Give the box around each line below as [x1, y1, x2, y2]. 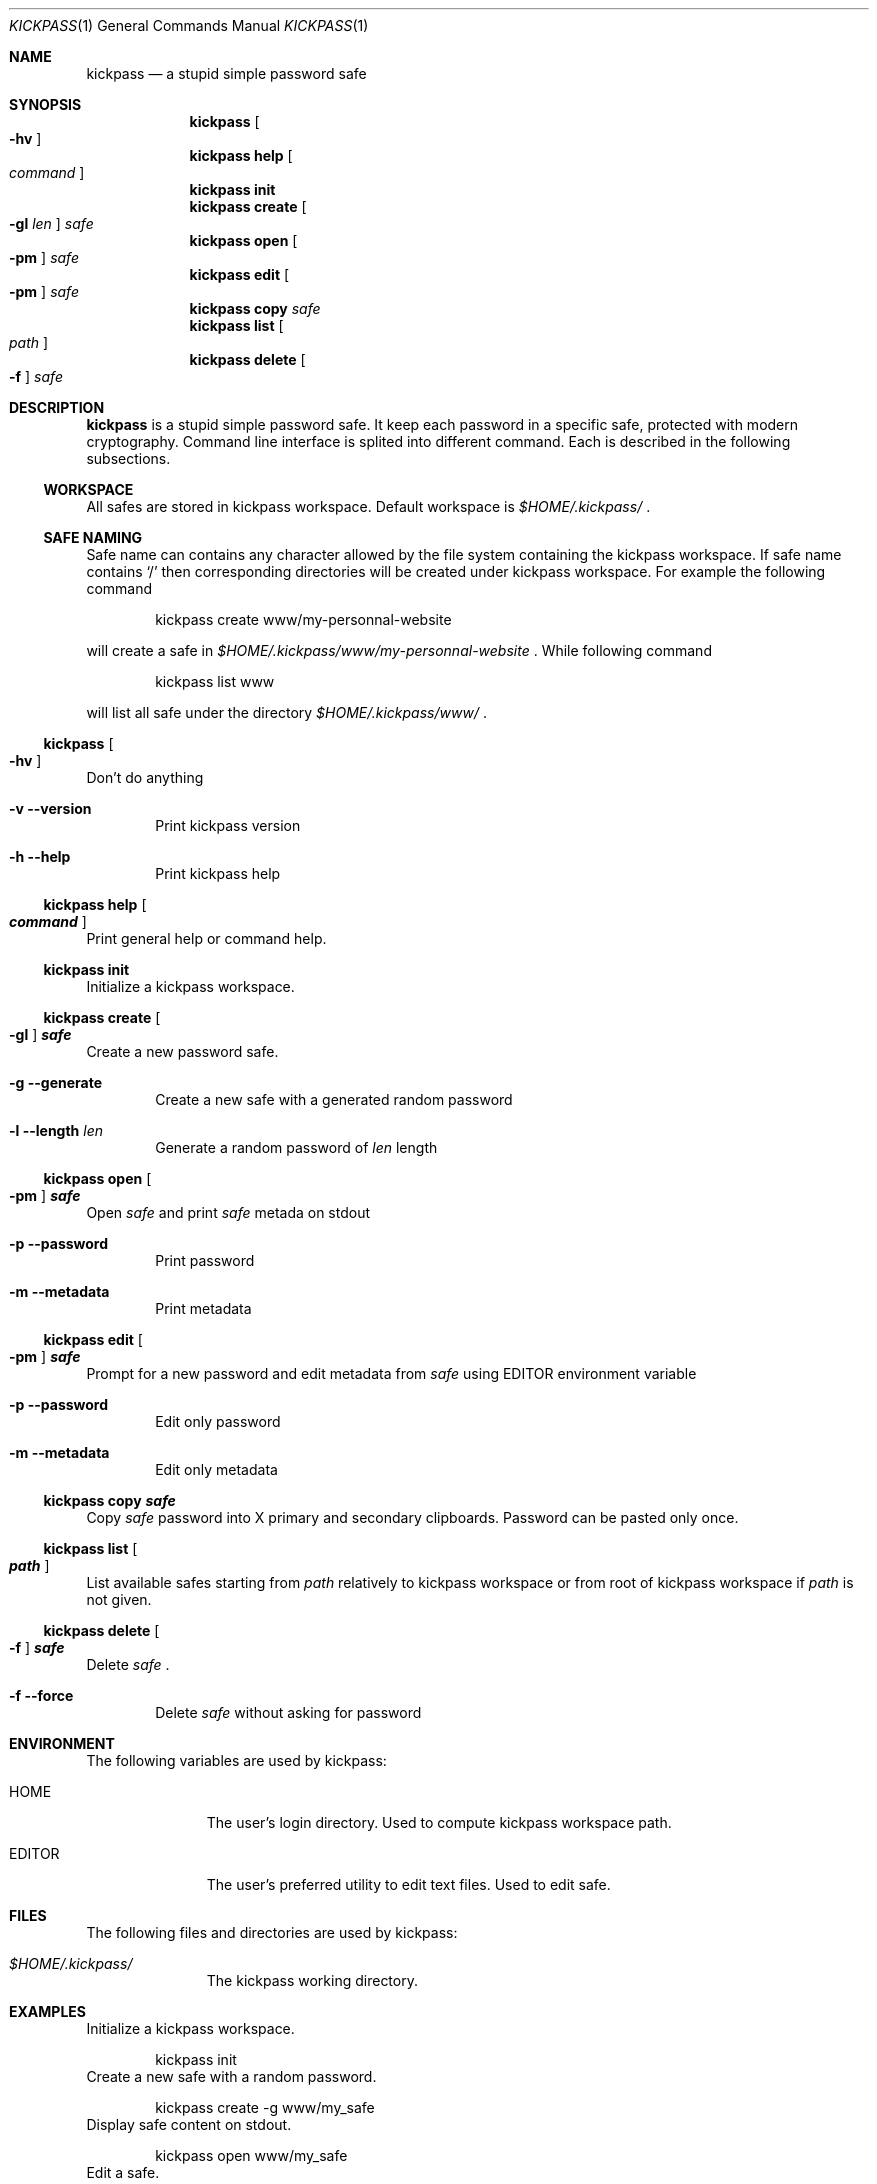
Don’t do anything [86, 769, 204, 786]
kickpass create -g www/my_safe [155, 2099, 375, 2116]
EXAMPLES [9, 2003, 86, 2020]
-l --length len [9, 1122, 103, 1139]
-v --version [9, 800, 92, 817]
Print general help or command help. [86, 930, 327, 947]
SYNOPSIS [9, 96, 82, 113]
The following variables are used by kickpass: [86, 1752, 387, 1769]
